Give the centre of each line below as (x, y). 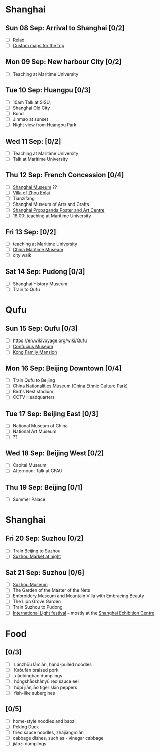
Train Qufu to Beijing (34, 380)
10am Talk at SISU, (32, 102)
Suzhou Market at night (37, 556)
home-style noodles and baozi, (45, 721)
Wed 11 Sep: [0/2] (33, 141)
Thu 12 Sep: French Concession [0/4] (65, 175)
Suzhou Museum (30, 585)
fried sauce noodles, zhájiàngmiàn (48, 732)
